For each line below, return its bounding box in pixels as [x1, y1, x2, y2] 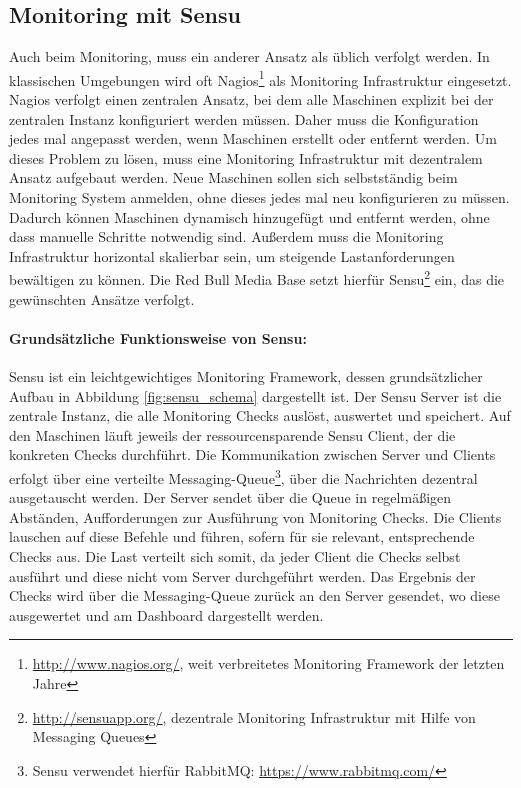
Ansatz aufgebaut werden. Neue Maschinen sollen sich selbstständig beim [9, 167, 458, 188]
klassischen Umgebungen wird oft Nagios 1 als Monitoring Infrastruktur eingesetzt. [9, 66, 512, 90]
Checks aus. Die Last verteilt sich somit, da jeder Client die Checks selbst [9, 546, 461, 567]
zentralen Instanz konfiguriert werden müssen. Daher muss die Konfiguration [9, 108, 479, 129]
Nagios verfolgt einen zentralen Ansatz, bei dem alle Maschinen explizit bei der [9, 89, 494, 110]
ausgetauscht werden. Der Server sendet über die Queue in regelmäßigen [9, 487, 452, 508]
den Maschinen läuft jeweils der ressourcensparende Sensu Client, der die [9, 424, 456, 445]
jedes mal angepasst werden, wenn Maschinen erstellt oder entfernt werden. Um [9, 128, 497, 149]
